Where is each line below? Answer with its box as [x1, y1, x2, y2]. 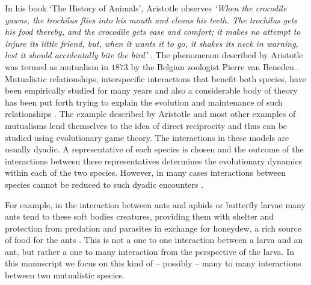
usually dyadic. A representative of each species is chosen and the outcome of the [5, 143, 304, 155]
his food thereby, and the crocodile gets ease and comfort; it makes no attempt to [5, 25, 301, 38]
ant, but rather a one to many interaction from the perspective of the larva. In [5, 245, 294, 257]
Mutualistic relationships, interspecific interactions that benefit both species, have [5, 72, 306, 85]
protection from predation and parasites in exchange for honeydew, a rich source [5, 221, 301, 234]
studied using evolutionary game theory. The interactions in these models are [5, 131, 289, 143]
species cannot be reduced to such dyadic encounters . [5, 178, 204, 190]
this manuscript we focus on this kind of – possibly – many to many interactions [5, 257, 301, 269]
